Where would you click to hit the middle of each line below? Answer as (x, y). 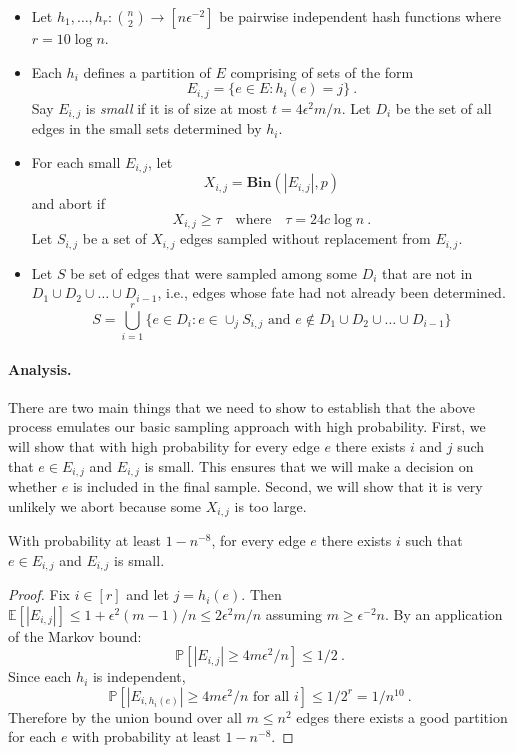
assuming (293, 613)
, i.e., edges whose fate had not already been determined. (331, 292)
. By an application (443, 613)
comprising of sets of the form (322, 71)
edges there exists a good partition (402, 716)
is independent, (139, 676)
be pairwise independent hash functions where (360, 16)
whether (33, 485)
